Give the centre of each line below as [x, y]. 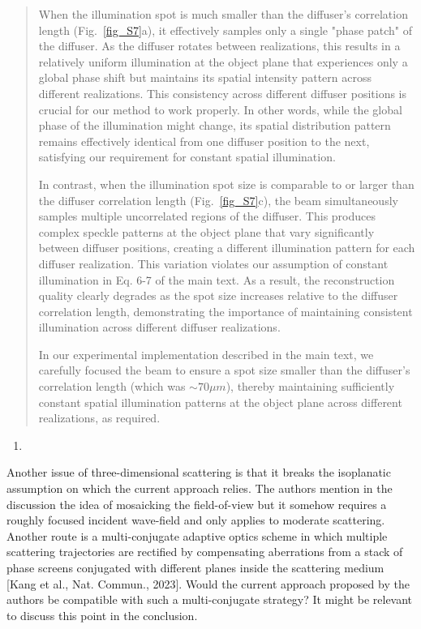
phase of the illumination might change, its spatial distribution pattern [215, 125]
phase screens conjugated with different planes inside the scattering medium [195, 567]
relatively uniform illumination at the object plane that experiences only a [223, 61]
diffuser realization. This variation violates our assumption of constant [213, 263]
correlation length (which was [112, 386]
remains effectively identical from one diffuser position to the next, [204, 141]
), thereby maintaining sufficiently [310, 386]
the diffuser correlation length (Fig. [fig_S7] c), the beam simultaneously [218, 200]
